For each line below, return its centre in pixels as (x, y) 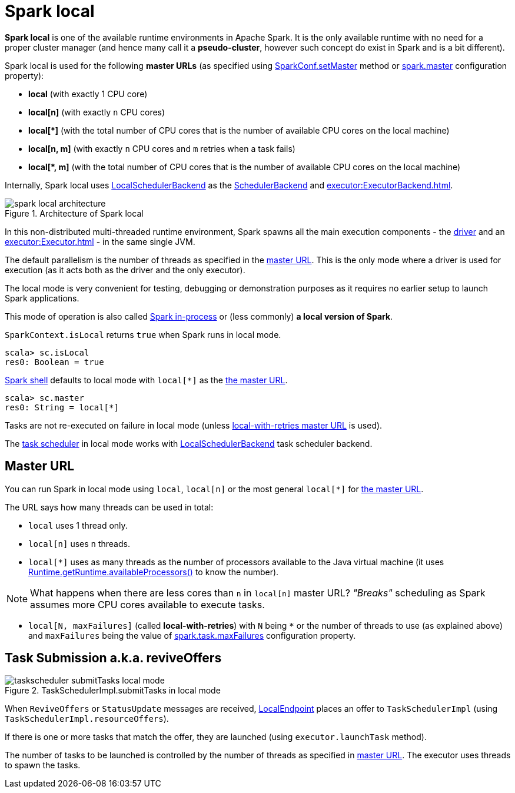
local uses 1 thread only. (78, 525)
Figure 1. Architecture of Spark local (74, 213)
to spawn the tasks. (43, 765)
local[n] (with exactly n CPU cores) (97, 112)
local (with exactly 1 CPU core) (88, 94)
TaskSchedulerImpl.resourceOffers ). (87, 719)
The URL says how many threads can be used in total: (109, 507)
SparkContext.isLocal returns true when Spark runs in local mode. (143, 334)
